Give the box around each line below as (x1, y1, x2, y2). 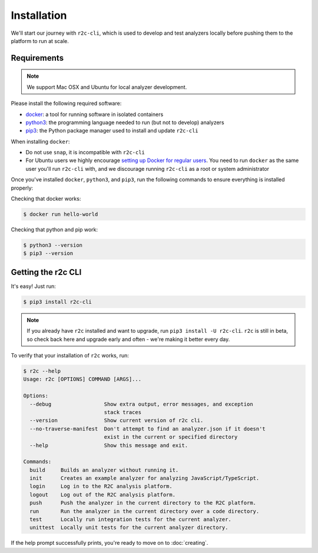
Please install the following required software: (11, 100, 122, 107)
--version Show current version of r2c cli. (29, 417, 204, 424)
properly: (11, 184, 34, 191)
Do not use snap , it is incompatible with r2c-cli (25, 149, 145, 156)
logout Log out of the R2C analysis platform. (29, 491, 176, 498)
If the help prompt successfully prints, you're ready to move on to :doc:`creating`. (11, 539, 208, 547)
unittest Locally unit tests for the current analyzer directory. (29, 524, 228, 531)
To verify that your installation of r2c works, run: (11, 352, 130, 359)
